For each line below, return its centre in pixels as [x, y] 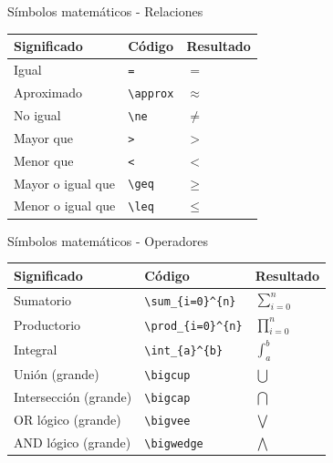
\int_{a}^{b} [184, 351]
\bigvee [167, 421]
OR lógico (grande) [68, 419]
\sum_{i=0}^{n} [190, 301]
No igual [37, 114]
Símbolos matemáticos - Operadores [108, 240]
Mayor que [43, 137]
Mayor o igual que [64, 183]
